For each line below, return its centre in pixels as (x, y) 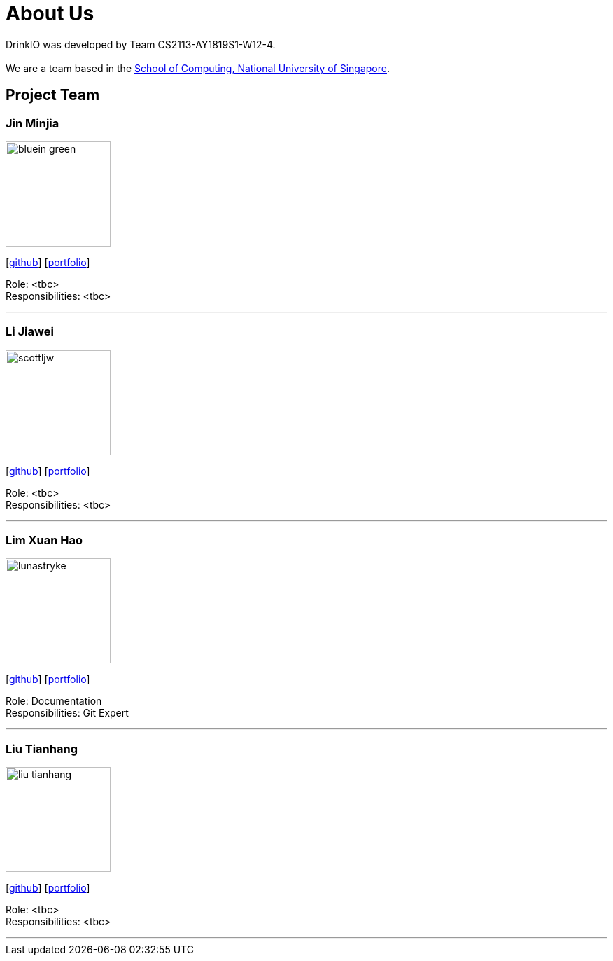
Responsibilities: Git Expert (67, 713)
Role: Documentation (54, 701)
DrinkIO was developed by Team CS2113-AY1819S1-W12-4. (141, 44)
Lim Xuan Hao (44, 540)
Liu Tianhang (42, 748)
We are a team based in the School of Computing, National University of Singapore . (198, 68)
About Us (50, 13)
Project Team (53, 95)
